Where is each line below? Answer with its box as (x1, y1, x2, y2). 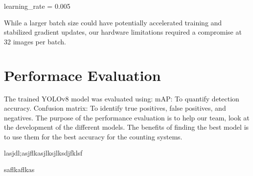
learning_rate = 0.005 (4, 1, 70, 11)
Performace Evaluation (4, 65, 161, 85)
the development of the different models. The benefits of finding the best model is (4, 122, 249, 132)
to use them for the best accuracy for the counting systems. (4, 131, 183, 141)
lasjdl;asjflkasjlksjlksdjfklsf (4, 148, 83, 158)
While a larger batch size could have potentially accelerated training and (4, 17, 222, 27)
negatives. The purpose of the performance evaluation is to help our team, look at (4, 112, 250, 122)
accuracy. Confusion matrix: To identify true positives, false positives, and (4, 103, 226, 113)
